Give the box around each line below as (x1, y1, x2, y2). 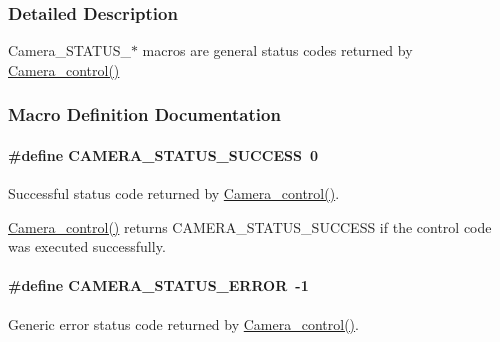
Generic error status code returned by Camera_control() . (8, 313, 359, 334)
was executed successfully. (8, 236, 166, 257)
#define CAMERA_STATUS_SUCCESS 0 (8, 144, 318, 165)
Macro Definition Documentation (8, 102, 281, 127)
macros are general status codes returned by (142, 40, 413, 61)
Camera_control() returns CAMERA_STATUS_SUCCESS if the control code (8, 216, 492, 237)
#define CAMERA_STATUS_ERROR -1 (8, 275, 309, 296)
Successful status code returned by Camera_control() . (8, 183, 340, 204)
